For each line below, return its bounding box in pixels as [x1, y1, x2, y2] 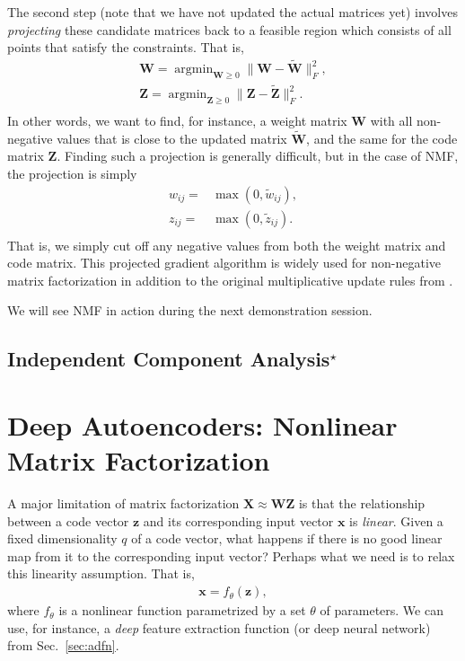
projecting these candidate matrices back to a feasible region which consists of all [7, 20, 452, 39]
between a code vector [7, 511, 129, 530]
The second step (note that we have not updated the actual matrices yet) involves [7, 3, 458, 21]
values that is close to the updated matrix [57, 128, 287, 147]
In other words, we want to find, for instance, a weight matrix [7, 110, 347, 129]
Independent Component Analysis [7, 345, 330, 373]
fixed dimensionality [7, 529, 118, 548]
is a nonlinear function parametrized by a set [58, 601, 306, 620]
